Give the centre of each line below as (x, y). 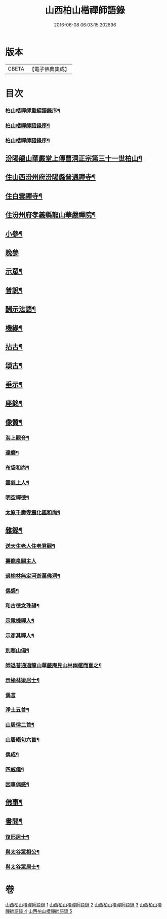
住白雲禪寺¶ (24, 196)
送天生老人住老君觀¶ (30, 546)
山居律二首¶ (20, 725)
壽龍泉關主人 (21, 561)
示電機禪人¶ (20, 620)
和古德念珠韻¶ (22, 606)
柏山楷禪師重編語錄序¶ (33, 111)
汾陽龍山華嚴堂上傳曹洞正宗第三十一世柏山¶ (74, 159)
